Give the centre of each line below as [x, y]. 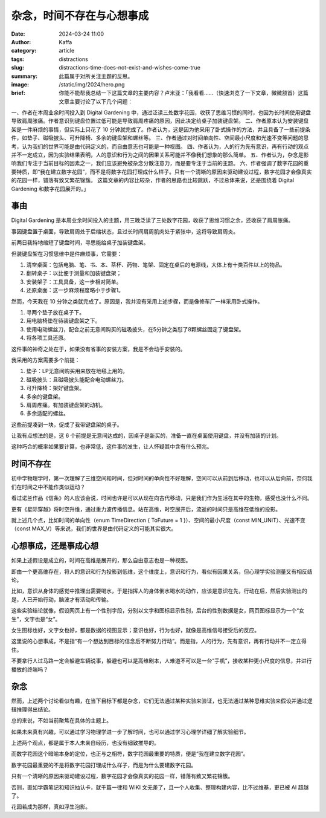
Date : [18, 34]
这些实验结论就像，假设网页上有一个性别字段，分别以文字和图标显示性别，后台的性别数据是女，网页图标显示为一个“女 [158, 611]
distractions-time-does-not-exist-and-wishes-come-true [129, 68]
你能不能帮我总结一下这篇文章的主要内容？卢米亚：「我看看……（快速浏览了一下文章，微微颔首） [178, 93]
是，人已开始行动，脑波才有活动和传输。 [61, 599]
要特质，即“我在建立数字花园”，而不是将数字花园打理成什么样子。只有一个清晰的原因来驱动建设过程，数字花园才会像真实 [161, 172]
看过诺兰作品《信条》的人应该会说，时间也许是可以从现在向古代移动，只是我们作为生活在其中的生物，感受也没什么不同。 [162, 498]
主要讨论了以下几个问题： [101, 101]
